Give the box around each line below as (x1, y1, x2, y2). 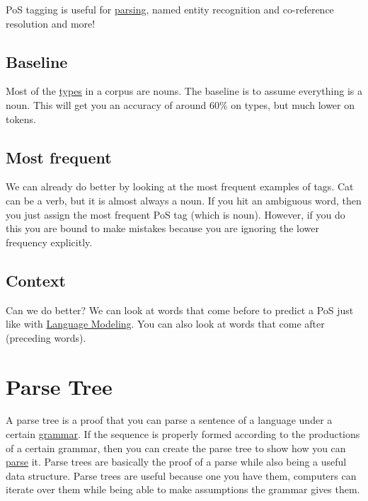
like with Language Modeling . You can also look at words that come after (6, 316, 325, 331)
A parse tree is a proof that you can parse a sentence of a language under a (6, 413, 333, 427)
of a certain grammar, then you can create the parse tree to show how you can (6, 440, 346, 455)
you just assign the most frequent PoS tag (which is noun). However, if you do (6, 207, 345, 221)
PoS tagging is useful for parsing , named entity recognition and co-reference (6, 2, 334, 16)
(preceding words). (6, 330, 86, 345)
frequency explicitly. (6, 234, 93, 249)
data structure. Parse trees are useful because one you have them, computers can (6, 468, 357, 483)
